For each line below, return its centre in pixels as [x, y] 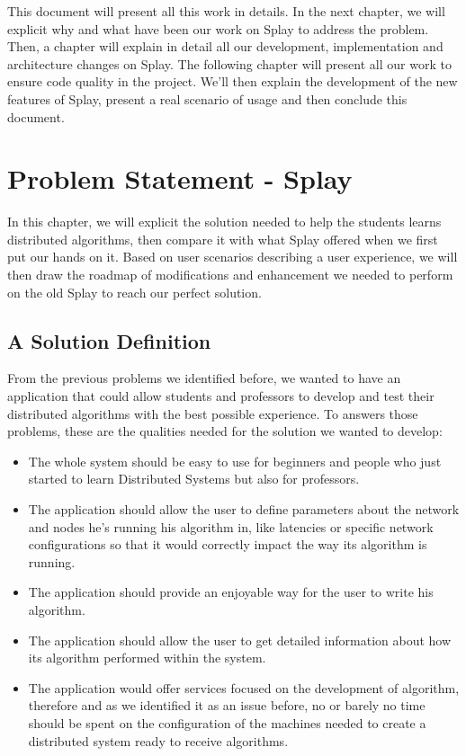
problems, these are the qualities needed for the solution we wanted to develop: [225, 431]
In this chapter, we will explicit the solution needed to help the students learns [224, 222]
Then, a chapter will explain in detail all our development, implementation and [225, 46]
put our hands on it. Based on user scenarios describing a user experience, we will [233, 257]
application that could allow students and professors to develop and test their [221, 396]
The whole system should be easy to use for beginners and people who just [235, 461]
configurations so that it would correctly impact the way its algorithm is [228, 544]
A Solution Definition [109, 340]
